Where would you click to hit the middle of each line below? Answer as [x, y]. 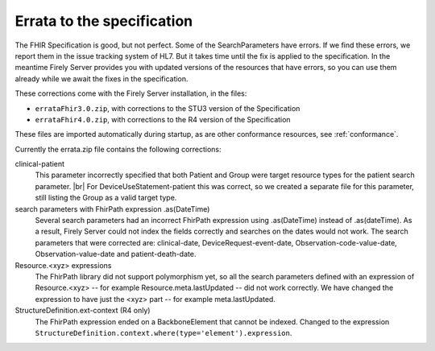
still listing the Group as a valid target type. [106, 198]
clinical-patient [39, 164]
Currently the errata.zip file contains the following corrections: [118, 149]
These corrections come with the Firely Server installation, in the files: [131, 93]
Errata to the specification [104, 21]
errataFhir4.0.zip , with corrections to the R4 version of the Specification [163, 119]
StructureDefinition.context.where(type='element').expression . [164, 332]
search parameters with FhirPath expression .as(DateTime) [112, 209]
